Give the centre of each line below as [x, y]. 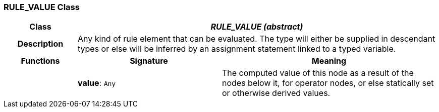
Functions [40, 61]
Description [40, 44]
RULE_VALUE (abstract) [257, 27]
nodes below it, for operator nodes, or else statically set [328, 83]
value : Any [97, 83]
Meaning [329, 61]
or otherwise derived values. [276, 93]
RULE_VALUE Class [42, 7]
